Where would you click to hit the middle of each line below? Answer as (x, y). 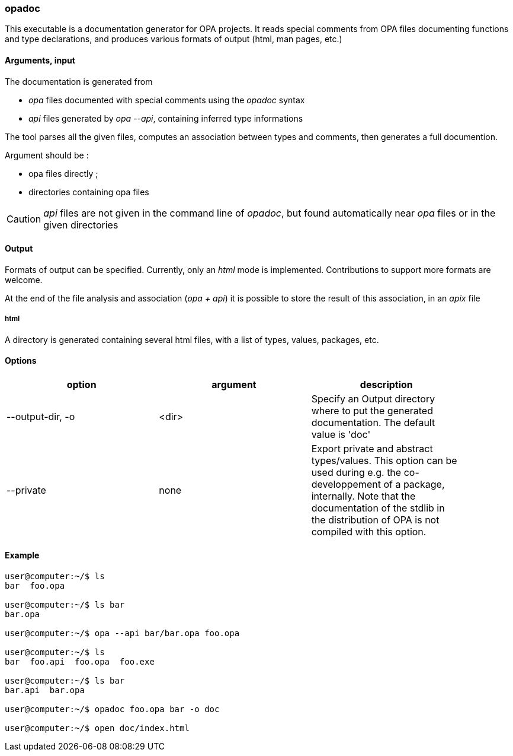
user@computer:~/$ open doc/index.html (97, 728)
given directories (81, 225)
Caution (24, 219)
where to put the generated (372, 410)
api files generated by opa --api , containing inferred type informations (166, 118)
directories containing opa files (89, 192)
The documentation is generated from (79, 81)
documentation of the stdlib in (378, 508)
